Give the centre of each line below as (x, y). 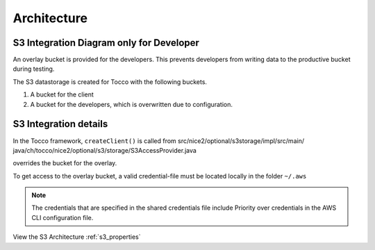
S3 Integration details (60, 124)
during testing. (34, 69)
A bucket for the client (62, 94)
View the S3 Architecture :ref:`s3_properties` (77, 237)
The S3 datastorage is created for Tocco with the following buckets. (110, 82)
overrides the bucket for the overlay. (65, 163)
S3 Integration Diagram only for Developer (106, 43)
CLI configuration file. (62, 217)
